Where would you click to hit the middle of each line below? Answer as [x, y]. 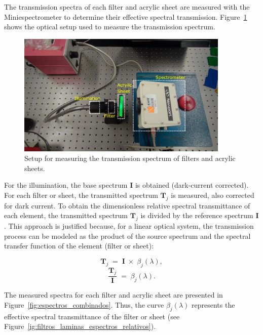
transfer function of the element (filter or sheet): [79, 246]
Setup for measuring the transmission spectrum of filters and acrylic [130, 158]
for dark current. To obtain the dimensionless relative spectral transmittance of [127, 205]
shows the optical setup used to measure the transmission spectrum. [110, 27]
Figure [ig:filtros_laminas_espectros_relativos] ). [80, 326]
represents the [213, 305]
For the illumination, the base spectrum [66, 185]
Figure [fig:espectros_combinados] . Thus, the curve [84, 305]
